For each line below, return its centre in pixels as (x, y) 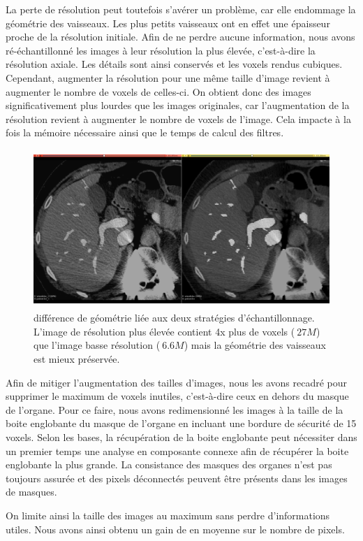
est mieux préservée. (77, 359)
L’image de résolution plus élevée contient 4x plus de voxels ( (164, 331)
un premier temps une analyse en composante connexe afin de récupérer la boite (177, 450)
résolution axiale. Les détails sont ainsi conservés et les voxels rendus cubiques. (174, 64)
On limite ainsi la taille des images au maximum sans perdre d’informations (168, 515)
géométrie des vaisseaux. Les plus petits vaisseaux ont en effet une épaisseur (168, 23)
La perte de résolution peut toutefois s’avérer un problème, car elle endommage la (181, 9)
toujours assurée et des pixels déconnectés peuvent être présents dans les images (177, 478)
